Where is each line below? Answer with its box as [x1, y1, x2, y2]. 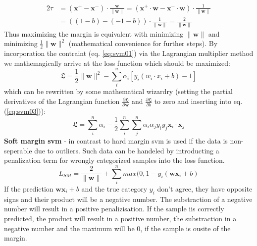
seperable [4, 145, 32, 155]
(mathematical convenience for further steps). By [68, 38, 218, 49]
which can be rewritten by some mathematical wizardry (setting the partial [4, 86, 233, 97]
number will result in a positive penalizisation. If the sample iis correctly [4, 203, 224, 214]
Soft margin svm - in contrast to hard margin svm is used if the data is [4, 136, 228, 146]
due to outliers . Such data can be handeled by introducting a [34, 145, 219, 155]
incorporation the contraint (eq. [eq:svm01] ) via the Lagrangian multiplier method [4, 48, 254, 58]
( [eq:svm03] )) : [4, 106, 46, 116]
